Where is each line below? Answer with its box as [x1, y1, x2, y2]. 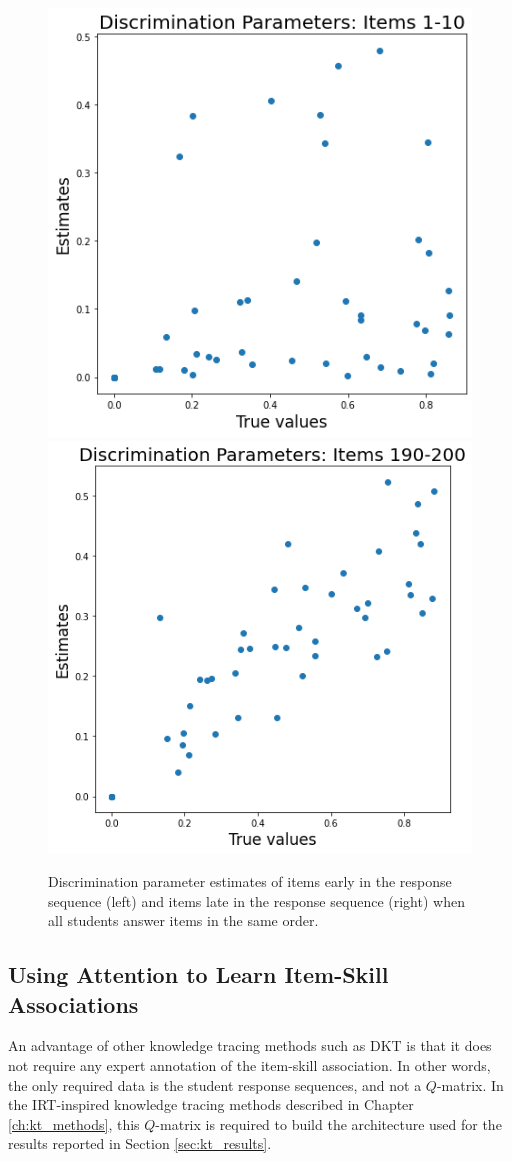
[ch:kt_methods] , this [8, 1113, 140, 1134]
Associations [8, 988, 139, 1019]
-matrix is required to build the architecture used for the [155, 1113, 502, 1134]
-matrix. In [436, 1074, 504, 1095]
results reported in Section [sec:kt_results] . [8, 1133, 272, 1154]
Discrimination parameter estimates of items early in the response [48, 871, 452, 892]
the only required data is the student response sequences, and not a [8, 1074, 422, 1095]
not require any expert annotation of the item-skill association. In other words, [8, 1055, 491, 1076]
